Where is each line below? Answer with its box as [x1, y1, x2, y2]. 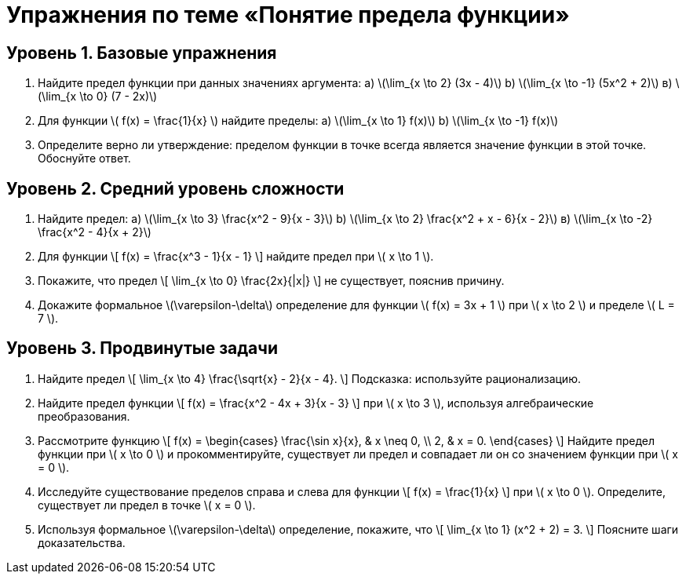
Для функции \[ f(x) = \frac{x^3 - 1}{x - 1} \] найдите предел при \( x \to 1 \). [38, 250, 434, 264]
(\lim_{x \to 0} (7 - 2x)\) [38, 89, 158, 104]
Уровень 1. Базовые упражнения [6, 42, 277, 63]
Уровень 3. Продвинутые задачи [6, 338, 278, 359]
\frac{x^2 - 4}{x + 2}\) [38, 225, 151, 239]
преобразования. [38, 409, 130, 423]
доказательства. [38, 535, 126, 549]
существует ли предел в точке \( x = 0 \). [38, 498, 256, 512]
